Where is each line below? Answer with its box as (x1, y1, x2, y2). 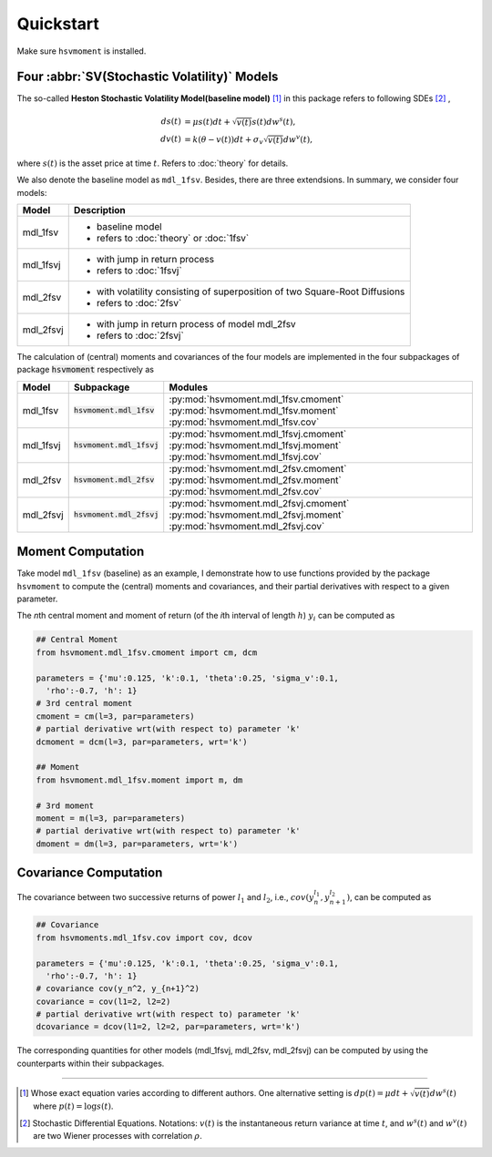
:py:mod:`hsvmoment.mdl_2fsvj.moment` (169, 508, 345, 521)
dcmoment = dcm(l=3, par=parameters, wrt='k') (36, 736, 248, 747)
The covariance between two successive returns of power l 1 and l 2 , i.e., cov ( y (16, 891, 314, 905)
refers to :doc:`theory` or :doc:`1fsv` (96, 231, 250, 244)
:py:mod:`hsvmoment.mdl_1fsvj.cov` (169, 450, 323, 463)
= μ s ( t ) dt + (183, 117, 231, 127)
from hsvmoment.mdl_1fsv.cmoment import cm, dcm (36, 647, 258, 658)
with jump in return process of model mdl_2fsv (96, 317, 296, 330)
